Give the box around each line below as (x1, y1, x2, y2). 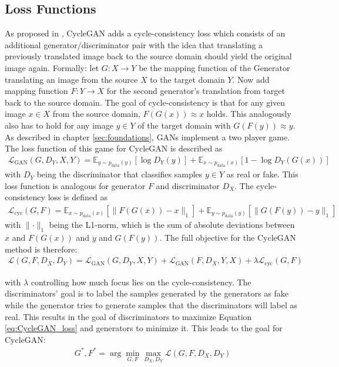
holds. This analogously (206, 107, 291, 120)
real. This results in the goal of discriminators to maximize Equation (5, 310, 252, 322)
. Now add (232, 73, 270, 85)
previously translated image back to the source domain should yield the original (5, 50, 292, 62)
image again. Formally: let (5, 61, 99, 73)
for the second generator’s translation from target (106, 85, 285, 97)
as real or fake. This (226, 168, 298, 180)
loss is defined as (48, 191, 108, 203)
